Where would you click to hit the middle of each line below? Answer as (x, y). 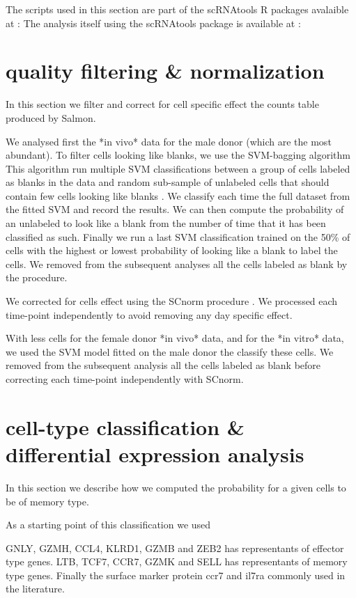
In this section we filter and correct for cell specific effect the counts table (162, 104)
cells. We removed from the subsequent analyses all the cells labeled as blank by (177, 263)
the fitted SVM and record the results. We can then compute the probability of (175, 209)
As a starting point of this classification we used (108, 525)
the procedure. (37, 277)
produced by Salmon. (51, 117)
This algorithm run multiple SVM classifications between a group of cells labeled (178, 168)
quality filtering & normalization (165, 71)
